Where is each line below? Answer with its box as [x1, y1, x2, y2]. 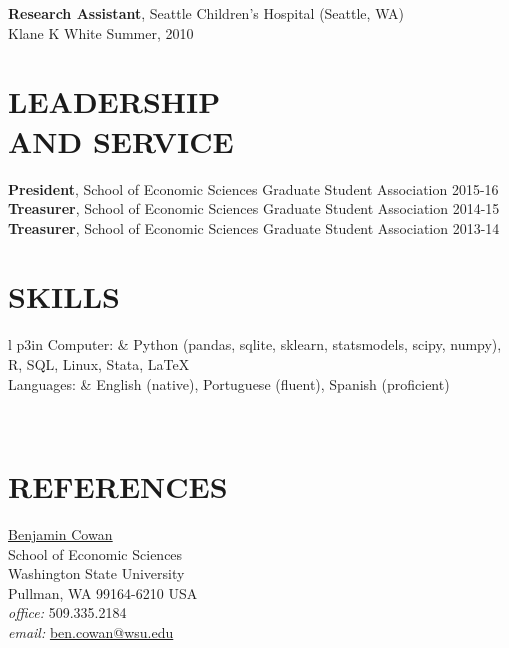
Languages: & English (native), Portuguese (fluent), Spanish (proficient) [8, 373, 450, 394]
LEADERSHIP [8, 81, 221, 122]
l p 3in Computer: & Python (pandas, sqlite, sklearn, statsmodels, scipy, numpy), [8, 334, 502, 355]
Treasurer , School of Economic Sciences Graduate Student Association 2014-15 [8, 198, 500, 219]
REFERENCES [8, 465, 228, 506]
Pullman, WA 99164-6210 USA [8, 582, 198, 603]
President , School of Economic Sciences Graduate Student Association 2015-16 [8, 178, 499, 199]
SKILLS [8, 276, 120, 317]
